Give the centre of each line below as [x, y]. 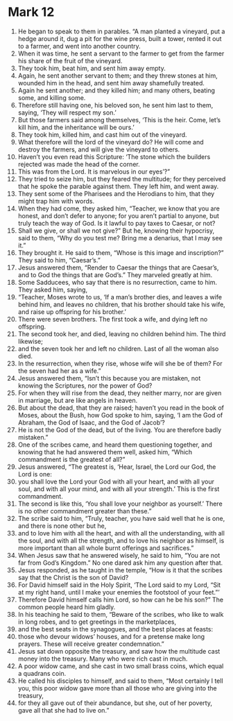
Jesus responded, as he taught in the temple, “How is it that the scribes [120, 570]
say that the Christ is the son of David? [73, 577]
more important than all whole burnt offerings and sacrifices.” [106, 548]
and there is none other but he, [62, 526]
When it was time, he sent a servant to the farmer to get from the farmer [121, 53]
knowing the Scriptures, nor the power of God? [85, 386]
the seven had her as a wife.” [59, 371]
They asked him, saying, [53, 290]
